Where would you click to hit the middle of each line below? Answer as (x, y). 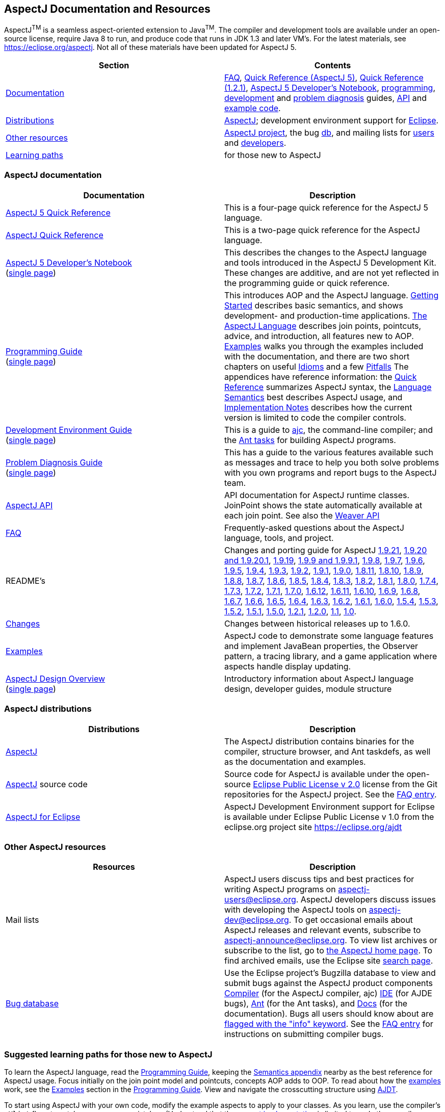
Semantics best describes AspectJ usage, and (313, 397)
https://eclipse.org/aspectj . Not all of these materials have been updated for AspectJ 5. (150, 47)
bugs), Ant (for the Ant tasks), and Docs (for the (316, 1004)
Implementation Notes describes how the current (318, 407)
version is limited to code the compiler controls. (315, 417)
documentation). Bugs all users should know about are (329, 1014)
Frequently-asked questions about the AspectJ (314, 527)
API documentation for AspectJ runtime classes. (317, 495)
